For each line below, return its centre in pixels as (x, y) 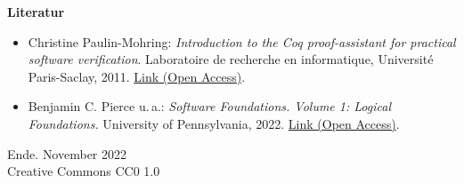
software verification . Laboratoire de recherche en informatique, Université (231, 59)
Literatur (36, 12)
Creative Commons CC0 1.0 (84, 171)
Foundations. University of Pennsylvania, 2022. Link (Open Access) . (214, 123)
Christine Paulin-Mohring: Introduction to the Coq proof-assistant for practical (242, 41)
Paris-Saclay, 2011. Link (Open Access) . (137, 76)
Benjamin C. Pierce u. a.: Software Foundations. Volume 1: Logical (209, 106)
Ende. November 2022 (67, 153)
